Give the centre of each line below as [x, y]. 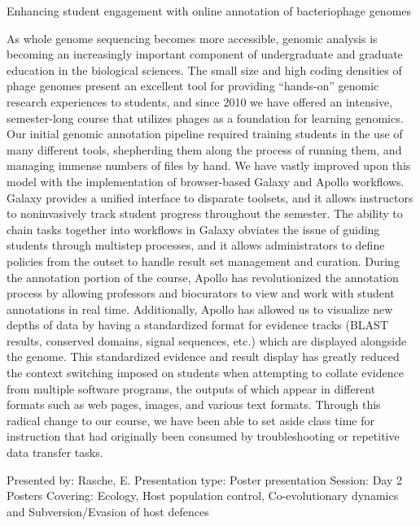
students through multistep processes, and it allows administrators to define [196, 245]
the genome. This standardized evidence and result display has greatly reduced [203, 356]
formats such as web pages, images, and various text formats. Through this [194, 404]
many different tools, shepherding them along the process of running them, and [204, 149]
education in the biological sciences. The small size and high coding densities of [204, 70]
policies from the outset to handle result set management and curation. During [203, 261]
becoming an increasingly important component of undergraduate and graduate [205, 54]
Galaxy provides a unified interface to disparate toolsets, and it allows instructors [210, 197]
